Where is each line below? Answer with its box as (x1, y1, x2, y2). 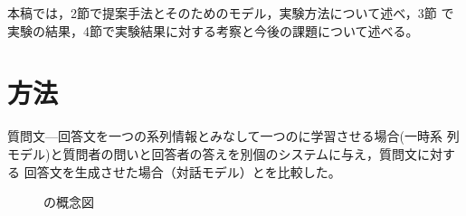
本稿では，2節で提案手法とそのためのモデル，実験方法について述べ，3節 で (7, 4, 454, 22)
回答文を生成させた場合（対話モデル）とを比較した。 (24, 162, 341, 181)
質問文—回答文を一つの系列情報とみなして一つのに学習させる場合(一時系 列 (7, 127, 460, 146)
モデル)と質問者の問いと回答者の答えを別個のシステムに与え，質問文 (7, 144, 418, 163)
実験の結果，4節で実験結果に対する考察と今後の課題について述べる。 (7, 21, 419, 40)
